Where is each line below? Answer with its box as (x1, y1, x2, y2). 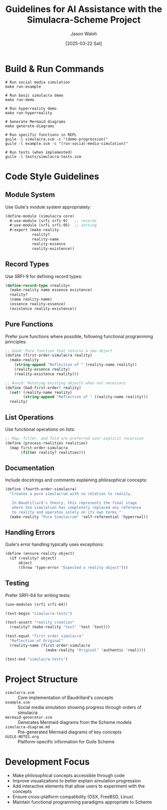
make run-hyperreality (5, 110, 52, 116)
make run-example (5, 84, 41, 89)
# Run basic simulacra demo (5, 93, 64, 98)
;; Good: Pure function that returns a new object (5, 348, 113, 353)
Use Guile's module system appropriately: (5, 204, 91, 210)
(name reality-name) (9, 297, 52, 302)
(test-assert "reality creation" (5, 620, 75, 625)
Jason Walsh (70, 31, 97, 37)
